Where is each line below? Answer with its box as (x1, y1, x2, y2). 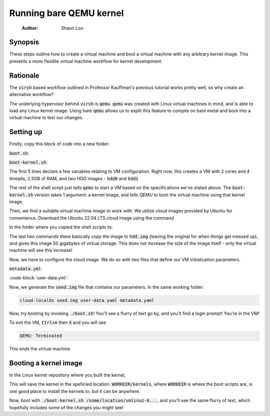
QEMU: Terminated (19, 333, 62, 339)
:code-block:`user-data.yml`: (9, 275, 68, 281)
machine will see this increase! (9, 247, 72, 253)
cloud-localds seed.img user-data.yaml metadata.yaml (19, 297, 154, 303)
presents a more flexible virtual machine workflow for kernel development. (9, 58, 162, 64)
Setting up (9, 128, 42, 136)
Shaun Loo (61, 25, 83, 31)
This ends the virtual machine (9, 346, 70, 352)
